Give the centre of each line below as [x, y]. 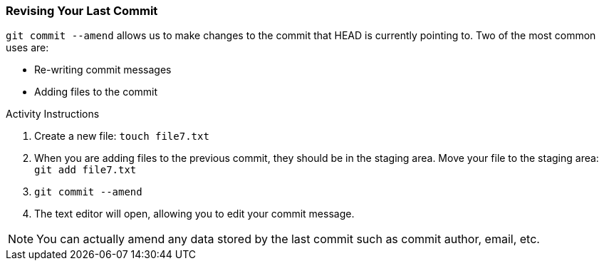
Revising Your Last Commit [82, 11]
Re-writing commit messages [103, 70]
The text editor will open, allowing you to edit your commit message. [194, 214]
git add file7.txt [85, 170]
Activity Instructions [53, 114]
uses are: [27, 48]
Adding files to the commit [96, 92]
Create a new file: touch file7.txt [122, 136]
